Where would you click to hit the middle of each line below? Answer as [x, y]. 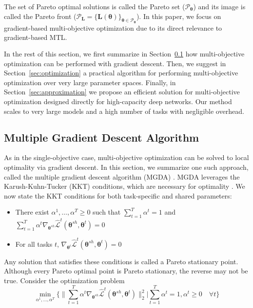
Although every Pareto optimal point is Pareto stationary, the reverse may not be [126, 271]
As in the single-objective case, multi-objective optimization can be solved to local [126, 157]
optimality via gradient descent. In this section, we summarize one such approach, [126, 167]
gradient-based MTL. [36, 37]
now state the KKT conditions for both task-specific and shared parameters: [118, 195]
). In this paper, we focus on [179, 16]
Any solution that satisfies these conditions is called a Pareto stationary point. [121, 261]
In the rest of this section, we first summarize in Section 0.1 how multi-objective [124, 53]
